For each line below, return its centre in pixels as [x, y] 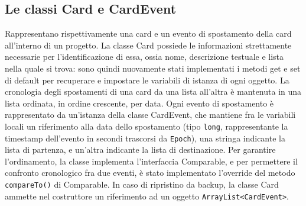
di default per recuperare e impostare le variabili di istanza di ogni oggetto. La [147, 80]
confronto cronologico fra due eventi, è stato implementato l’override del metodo [150, 173]
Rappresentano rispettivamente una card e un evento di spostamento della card [148, 33]
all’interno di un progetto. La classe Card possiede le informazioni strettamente [148, 45]
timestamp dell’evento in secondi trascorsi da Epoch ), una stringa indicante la [145, 138]
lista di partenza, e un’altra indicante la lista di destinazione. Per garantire [140, 149]
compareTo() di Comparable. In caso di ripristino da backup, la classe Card [142, 184]
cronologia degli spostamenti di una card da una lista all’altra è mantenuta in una [153, 91]
